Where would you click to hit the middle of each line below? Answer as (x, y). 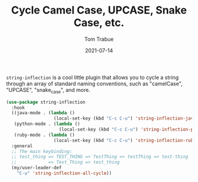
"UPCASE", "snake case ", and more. (48, 90)
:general (22, 146)
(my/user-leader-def (37, 168)
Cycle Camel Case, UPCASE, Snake (99, 10)
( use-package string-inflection (46, 102)
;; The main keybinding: (42, 151)
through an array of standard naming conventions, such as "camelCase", (94, 84)
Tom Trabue (99, 39)
